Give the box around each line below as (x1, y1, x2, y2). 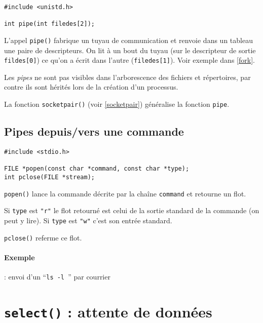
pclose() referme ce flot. (4, 232, 82, 243)
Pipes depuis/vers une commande (4, 124, 184, 139)
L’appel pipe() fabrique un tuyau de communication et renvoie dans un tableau (4, 34, 253, 45)
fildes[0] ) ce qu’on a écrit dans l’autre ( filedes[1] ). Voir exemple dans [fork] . (4, 55, 255, 65)
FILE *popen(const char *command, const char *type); (4, 165, 190, 173)
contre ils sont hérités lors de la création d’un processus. (4, 82, 178, 92)
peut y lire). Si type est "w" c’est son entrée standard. (4, 215, 172, 225)
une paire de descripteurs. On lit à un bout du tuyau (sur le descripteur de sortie (4, 45, 256, 55)
